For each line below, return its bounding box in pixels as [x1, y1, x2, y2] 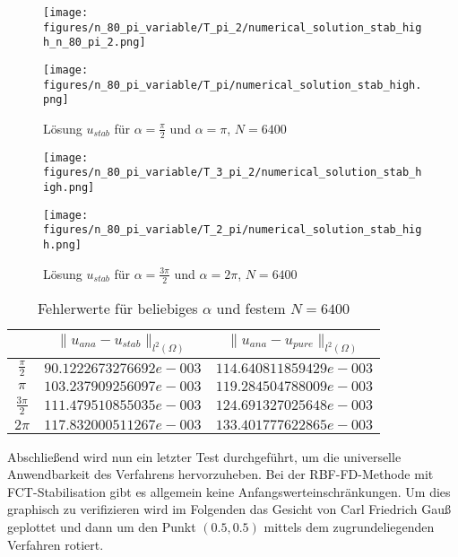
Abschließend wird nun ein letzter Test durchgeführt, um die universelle [7, 447, 402, 466]
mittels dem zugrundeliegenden [264, 517, 435, 535]
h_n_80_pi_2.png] [43, 36, 146, 49]
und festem [216, 297, 286, 318]
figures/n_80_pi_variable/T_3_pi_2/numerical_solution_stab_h [43, 166, 422, 179]
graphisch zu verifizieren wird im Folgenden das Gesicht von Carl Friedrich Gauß [7, 500, 451, 518]
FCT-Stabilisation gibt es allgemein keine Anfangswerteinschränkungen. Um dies [7, 482, 451, 500]
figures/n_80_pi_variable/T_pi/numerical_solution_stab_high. [43, 78, 422, 91]
